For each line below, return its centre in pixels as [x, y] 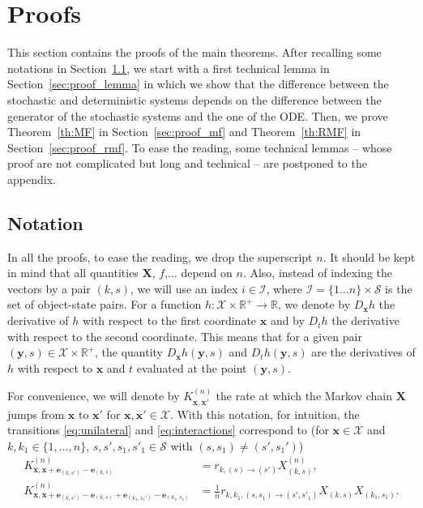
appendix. [32, 179]
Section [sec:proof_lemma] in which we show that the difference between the [198, 84]
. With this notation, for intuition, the [265, 414]
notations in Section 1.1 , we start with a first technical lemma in [169, 68]
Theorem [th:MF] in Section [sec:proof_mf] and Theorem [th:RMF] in [184, 132]
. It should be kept [369, 256]
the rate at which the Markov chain [304, 396]
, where [284, 288]
